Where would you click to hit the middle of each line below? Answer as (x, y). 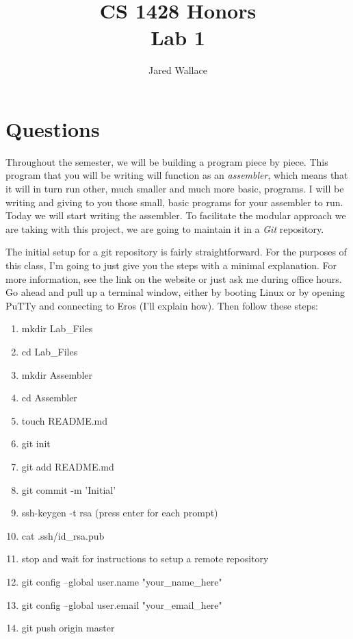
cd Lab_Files (50, 351)
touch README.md (65, 420)
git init (36, 443)
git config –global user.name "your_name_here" (122, 581)
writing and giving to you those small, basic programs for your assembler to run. (174, 202)
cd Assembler (49, 398)
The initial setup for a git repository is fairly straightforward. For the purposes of (176, 252)
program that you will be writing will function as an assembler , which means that (177, 175)
